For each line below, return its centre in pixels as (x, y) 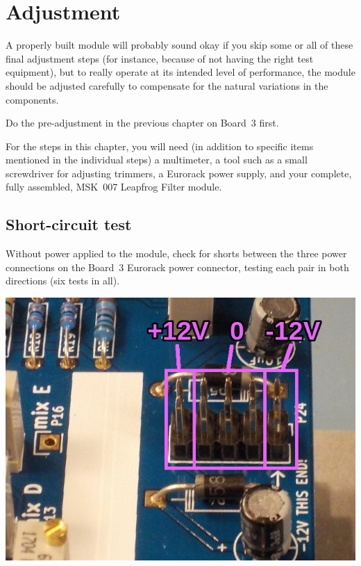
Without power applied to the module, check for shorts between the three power (176, 253)
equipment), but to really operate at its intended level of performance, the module (180, 72)
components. (32, 99)
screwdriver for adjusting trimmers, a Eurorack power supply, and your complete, (179, 173)
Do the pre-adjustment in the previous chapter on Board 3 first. (142, 123)
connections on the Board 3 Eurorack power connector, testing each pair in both (177, 267)
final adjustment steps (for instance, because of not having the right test (160, 58)
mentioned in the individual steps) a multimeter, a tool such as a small (157, 160)
